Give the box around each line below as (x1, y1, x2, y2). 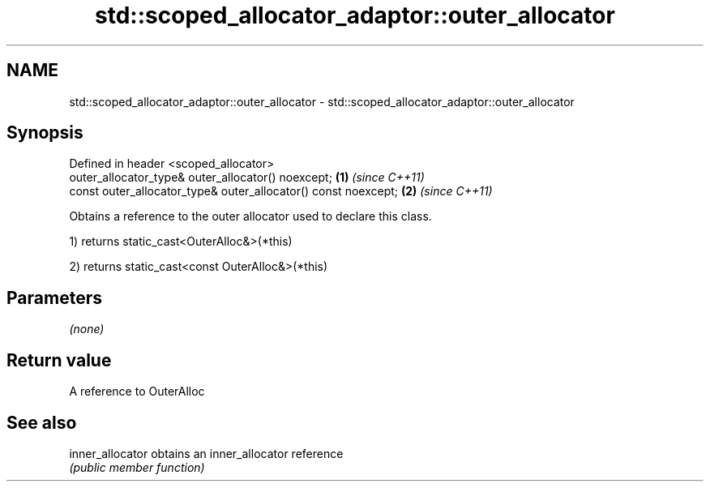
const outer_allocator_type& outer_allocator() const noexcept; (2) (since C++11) (69, 184, 493, 199)
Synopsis (6, 122, 83, 143)
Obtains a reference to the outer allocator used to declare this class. (69, 209, 432, 224)
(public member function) (69, 460, 205, 474)
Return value (6, 349, 112, 370)
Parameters (6, 287, 102, 308)
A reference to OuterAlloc (69, 384, 205, 399)
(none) (69, 322, 105, 336)
